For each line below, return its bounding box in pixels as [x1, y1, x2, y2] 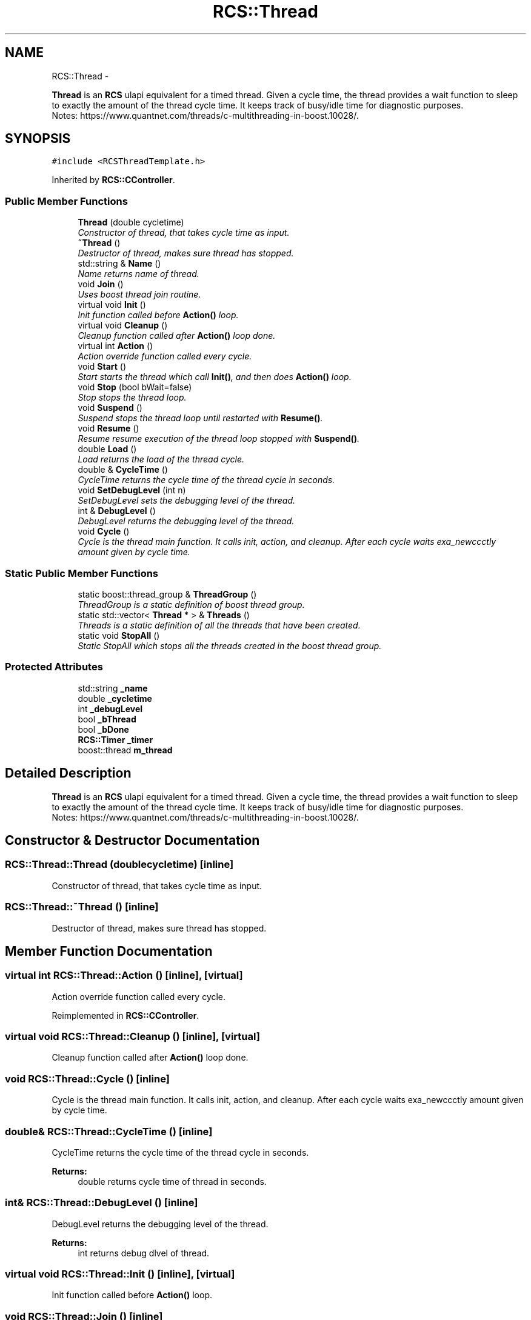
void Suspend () [78, 402, 142, 413]
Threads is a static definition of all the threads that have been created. [78, 619, 361, 630]
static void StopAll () [78, 630, 160, 641]
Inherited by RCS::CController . [52, 175, 175, 185]
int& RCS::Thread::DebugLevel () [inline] [5, 1196, 198, 1209]
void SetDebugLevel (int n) [78, 485, 186, 496]
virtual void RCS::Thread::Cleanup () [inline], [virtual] [5, 1030, 260, 1043]
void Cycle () [78, 526, 130, 537]
